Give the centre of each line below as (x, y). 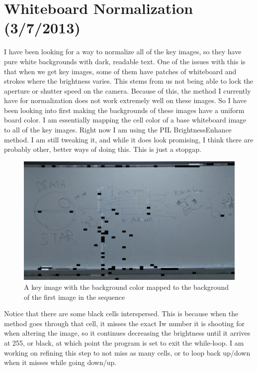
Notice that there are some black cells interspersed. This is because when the (121, 313)
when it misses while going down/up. (60, 362)
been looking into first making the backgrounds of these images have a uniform (124, 110)
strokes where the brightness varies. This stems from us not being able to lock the (129, 81)
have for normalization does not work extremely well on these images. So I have (125, 100)
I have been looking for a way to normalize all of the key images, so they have (123, 52)
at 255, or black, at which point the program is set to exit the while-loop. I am (124, 342)
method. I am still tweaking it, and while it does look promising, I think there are (129, 139)
